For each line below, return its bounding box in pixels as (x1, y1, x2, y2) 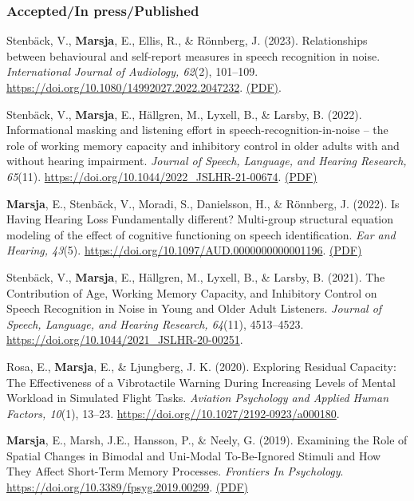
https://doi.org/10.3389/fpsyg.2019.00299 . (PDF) (6, 479, 249, 495)
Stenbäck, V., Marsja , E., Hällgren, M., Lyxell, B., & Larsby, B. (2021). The (6, 268, 385, 285)
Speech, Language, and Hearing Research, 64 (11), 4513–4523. (6, 315, 304, 332)
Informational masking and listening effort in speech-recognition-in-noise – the (6, 121, 388, 138)
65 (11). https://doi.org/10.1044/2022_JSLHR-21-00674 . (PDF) (6, 168, 317, 184)
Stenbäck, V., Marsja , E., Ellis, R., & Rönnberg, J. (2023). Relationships (6, 32, 368, 49)
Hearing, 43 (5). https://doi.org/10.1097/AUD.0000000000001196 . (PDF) (6, 242, 362, 258)
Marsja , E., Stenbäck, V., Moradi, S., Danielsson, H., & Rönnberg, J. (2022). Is (6, 195, 400, 211)
